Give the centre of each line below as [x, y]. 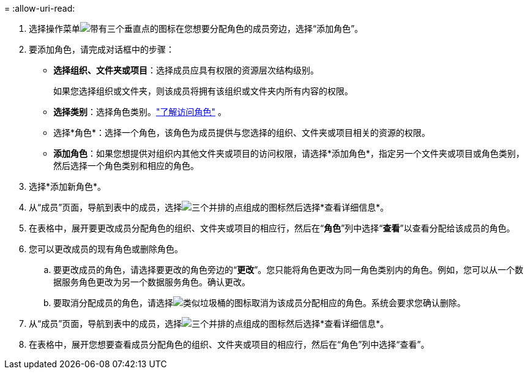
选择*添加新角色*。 [68, 186]
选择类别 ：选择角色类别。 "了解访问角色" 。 [140, 112]
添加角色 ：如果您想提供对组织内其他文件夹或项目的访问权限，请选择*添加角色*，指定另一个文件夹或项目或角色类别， [289, 153]
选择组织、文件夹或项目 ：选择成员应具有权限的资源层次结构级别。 [186, 70]
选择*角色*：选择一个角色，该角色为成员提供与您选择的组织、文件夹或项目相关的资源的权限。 [242, 133]
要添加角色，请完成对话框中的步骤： [102, 49]
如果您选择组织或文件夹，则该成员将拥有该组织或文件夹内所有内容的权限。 [203, 91]
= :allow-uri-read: [40, 8]
